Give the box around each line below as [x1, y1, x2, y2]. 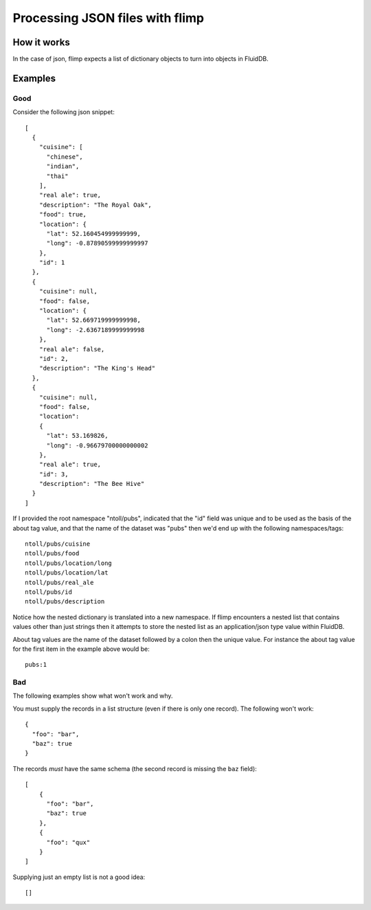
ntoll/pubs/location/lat [25, 569, 109, 577]
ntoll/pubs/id [25, 588, 72, 596]
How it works [12, 36, 70, 48]
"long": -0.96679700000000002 [46, 441, 148, 450]
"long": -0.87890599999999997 [46, 239, 148, 247]
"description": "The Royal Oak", [38, 201, 153, 209]
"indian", [46, 162, 80, 170]
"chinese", [46, 153, 83, 161]
